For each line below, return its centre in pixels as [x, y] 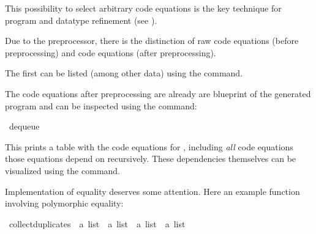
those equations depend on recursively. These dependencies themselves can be [151, 159]
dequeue [24, 126]
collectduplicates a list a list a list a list [97, 223]
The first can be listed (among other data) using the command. [124, 73]
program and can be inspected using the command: [101, 105]
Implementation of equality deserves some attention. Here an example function [152, 191]
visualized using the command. [62, 170]
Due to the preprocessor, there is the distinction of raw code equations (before [152, 41]
